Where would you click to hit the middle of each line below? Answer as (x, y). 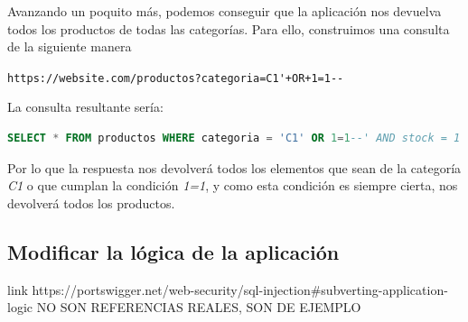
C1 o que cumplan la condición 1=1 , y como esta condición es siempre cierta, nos (233, 185)
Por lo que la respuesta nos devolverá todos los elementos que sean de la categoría (234, 167)
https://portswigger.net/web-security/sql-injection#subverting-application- (240, 289)
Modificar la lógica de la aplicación (173, 251)
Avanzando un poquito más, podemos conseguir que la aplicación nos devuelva (225, 11)
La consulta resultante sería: (85, 107)
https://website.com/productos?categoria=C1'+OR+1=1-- (176, 78)
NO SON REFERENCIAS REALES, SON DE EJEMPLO (199, 307)
